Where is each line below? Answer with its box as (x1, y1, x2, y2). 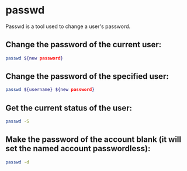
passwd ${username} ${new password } (5, 87, 95, 93)
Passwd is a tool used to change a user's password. (5, 23, 131, 30)
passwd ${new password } (5, 55, 64, 61)
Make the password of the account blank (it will (5, 135, 182, 145)
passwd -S (5, 118, 30, 124)
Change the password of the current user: (5, 40, 162, 50)
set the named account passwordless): (5, 144, 151, 153)
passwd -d (5, 159, 30, 165)
